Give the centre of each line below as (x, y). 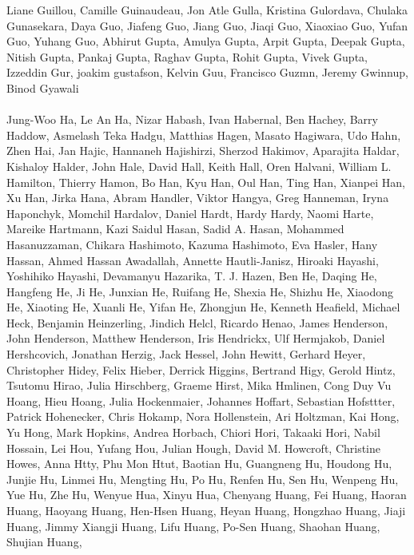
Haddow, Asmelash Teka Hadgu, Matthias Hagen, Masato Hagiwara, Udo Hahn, (204, 135)
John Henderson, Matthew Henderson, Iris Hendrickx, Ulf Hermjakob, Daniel (196, 338)
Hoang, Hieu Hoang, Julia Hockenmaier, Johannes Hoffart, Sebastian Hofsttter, (201, 400)
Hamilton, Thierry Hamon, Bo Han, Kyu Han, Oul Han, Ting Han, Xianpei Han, (206, 182)
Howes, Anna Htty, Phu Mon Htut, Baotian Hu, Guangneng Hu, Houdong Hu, (199, 464)
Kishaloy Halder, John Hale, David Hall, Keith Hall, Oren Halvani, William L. (199, 166)
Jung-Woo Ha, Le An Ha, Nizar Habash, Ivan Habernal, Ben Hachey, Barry (192, 119)
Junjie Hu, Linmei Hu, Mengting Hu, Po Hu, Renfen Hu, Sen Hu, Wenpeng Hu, (203, 479)
